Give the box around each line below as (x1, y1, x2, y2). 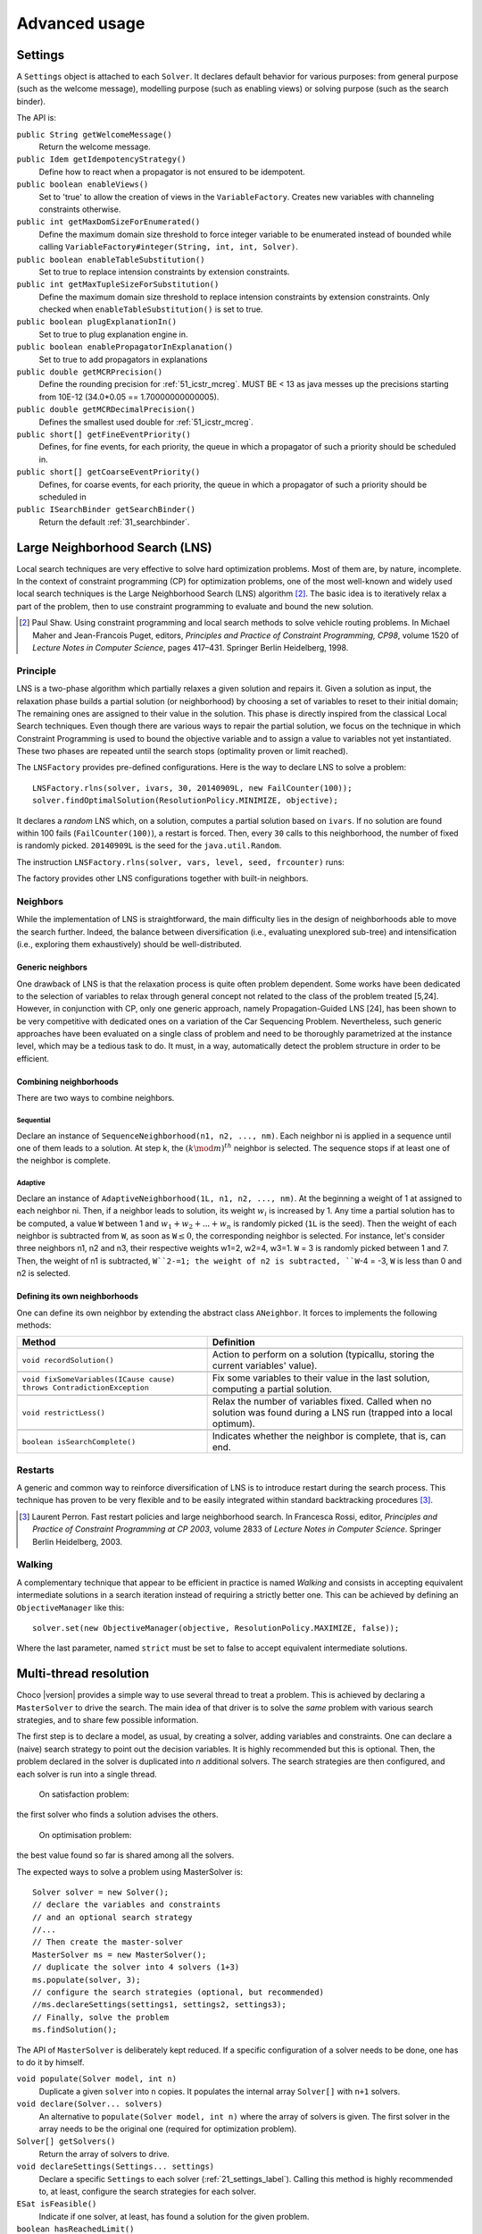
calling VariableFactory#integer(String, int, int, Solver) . (38, 241, 299, 252)
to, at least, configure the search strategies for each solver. (38, 2186, 257, 2196)
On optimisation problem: (38, 1829, 132, 1840)
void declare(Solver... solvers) (16, 2099, 163, 2109)
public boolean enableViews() (16, 180, 149, 189)
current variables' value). (212, 1359, 318, 1372)
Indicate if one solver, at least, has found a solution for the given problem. (38, 2211, 310, 2221)
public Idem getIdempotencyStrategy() (16, 155, 187, 164)
